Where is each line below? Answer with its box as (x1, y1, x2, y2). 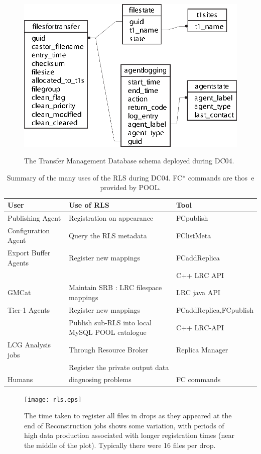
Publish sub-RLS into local (69, 317, 152, 327)
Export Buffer (8, 247, 51, 258)
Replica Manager (176, 344, 228, 354)
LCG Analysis (8, 339, 51, 350)
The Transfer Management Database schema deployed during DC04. (24, 155, 234, 166)
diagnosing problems (69, 374, 132, 385)
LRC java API (176, 287, 220, 298)
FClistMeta (176, 230, 211, 240)
